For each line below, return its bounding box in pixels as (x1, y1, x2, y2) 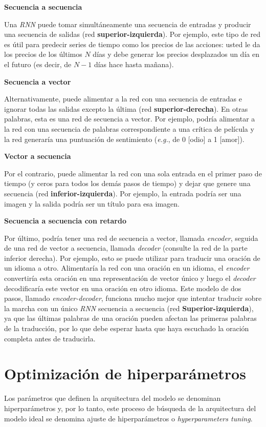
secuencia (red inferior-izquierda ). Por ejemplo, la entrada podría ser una (4, 188, 241, 198)
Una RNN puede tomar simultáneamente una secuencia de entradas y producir (4, 18, 251, 29)
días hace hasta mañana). (94, 58, 174, 69)
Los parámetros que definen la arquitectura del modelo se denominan (4, 393, 221, 403)
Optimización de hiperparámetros (4, 363, 246, 384)
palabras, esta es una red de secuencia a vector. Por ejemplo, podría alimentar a (4, 113, 255, 124)
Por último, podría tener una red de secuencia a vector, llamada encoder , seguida (4, 232, 258, 243)
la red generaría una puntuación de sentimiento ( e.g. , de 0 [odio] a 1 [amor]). (4, 133, 245, 144)
